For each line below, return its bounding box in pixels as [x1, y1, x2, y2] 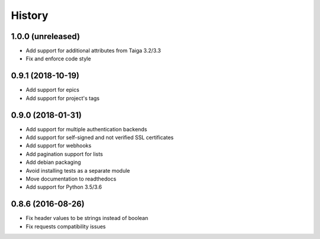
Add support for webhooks [25, 142, 92, 149]
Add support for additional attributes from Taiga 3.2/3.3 [25, 47, 161, 54]
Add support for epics [25, 86, 79, 93]
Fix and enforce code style [25, 55, 91, 62]
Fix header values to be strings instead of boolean [25, 215, 148, 222]
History [11, 9, 49, 22]
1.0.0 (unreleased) [11, 31, 80, 41]
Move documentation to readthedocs [25, 175, 117, 182]
